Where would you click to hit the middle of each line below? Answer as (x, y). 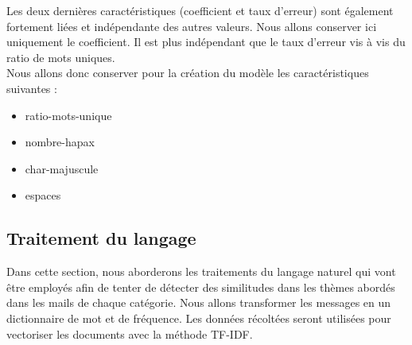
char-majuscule (62, 168)
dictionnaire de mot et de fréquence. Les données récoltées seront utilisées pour (199, 318)
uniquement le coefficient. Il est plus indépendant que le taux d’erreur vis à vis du (206, 42)
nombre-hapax (60, 142)
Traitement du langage (101, 238)
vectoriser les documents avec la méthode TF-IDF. (130, 333)
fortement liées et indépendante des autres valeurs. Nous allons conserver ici (192, 26)
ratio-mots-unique (68, 115)
